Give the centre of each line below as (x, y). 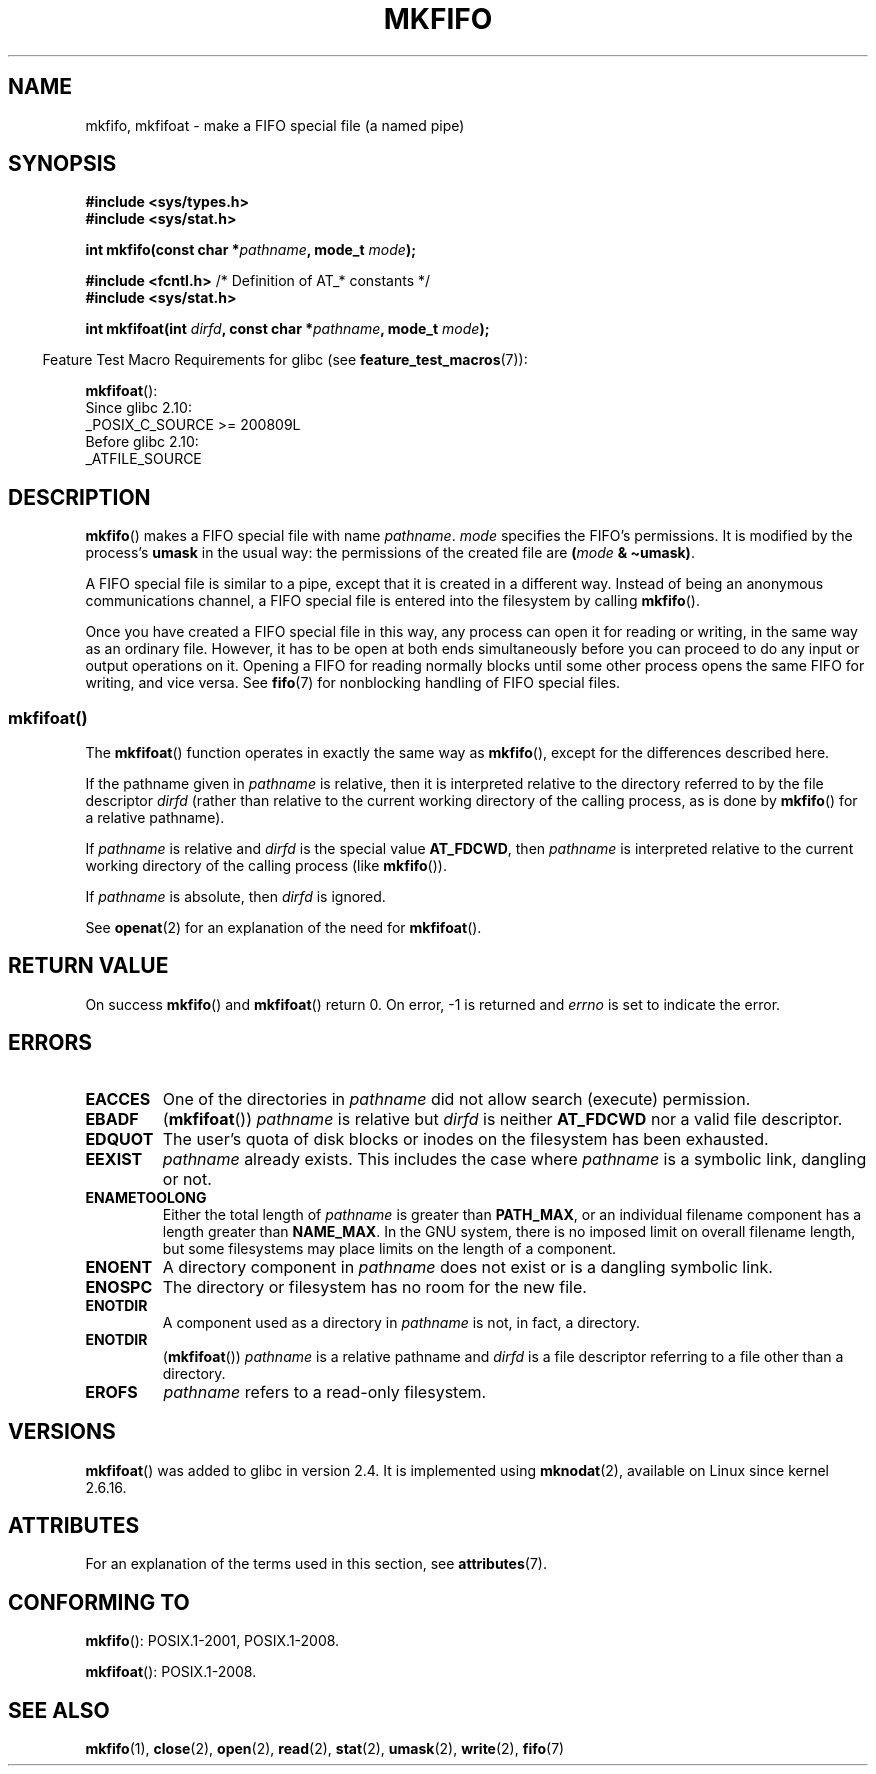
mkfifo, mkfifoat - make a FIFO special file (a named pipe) (275, 125)
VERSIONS (62, 1432)
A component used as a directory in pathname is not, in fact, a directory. (401, 1322)
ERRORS (50, 1043)
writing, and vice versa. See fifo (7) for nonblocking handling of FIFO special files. (353, 683)
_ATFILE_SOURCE (143, 459)
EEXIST (114, 1158)
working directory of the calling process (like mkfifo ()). (266, 866)
